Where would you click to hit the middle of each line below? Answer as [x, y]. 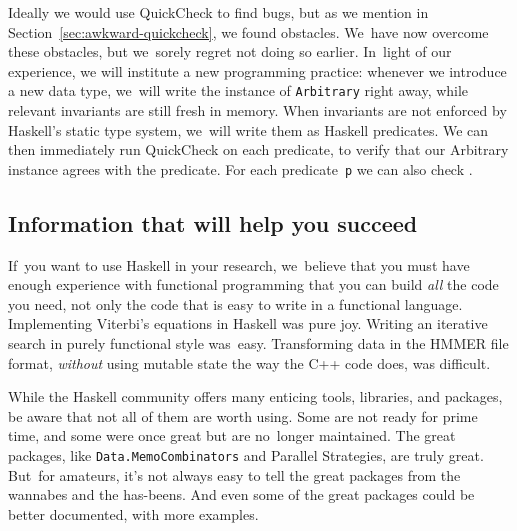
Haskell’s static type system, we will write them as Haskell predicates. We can [248, 129]
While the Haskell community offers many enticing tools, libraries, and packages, [255, 396]
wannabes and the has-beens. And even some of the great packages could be [241, 494]
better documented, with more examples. [133, 513]
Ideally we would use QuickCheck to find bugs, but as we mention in [218, 12]
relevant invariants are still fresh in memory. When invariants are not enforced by [257, 110]
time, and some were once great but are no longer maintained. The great [232, 435]
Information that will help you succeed [213, 222]
